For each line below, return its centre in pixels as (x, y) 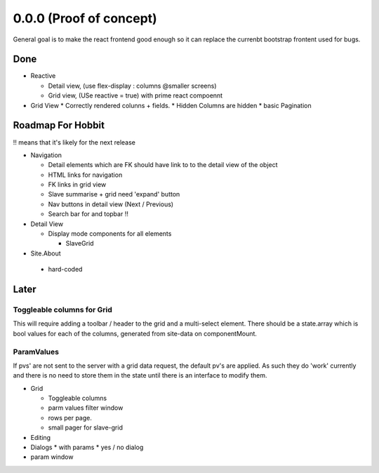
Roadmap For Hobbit (59, 125)
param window (52, 457)
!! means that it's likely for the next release (74, 142)
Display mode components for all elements (110, 234)
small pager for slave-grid (85, 427)
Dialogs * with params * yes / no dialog (87, 447)
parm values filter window (86, 408)
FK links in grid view (77, 185)
